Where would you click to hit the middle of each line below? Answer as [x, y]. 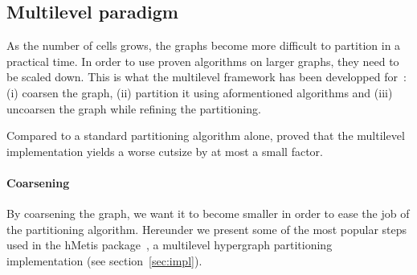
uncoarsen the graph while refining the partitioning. [134, 108]
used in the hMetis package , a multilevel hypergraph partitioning [170, 245]
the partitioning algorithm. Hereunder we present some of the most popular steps [207, 229]
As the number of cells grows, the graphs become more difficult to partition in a [204, 45]
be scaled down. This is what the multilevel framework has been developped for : [206, 77]
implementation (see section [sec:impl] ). [104, 260]
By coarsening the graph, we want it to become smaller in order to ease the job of [208, 213]
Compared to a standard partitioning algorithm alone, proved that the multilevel [206, 135]
